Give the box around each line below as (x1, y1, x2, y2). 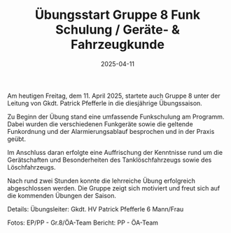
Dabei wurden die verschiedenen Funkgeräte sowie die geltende (7, 119, 194, 128)
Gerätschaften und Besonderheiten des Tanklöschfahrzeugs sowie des (7, 156, 212, 164)
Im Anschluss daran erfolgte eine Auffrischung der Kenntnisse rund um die (7, 148, 223, 156)
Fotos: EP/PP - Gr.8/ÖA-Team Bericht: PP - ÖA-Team (7, 218, 159, 227)
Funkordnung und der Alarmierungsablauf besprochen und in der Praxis (7, 127, 215, 135)
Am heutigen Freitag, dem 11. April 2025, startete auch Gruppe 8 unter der (7, 91, 220, 100)
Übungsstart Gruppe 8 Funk (34, 7, 201, 23)
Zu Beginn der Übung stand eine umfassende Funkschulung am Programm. (7, 112, 225, 121)
